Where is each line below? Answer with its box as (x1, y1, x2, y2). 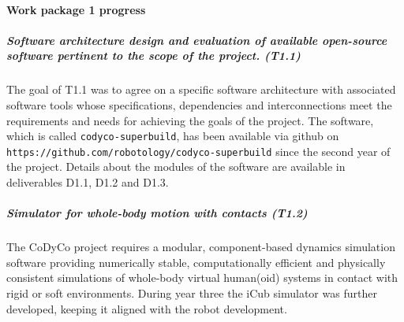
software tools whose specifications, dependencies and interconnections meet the (6, 96, 392, 113)
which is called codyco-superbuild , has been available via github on (6, 128, 339, 144)
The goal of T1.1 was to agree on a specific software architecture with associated (6, 81, 396, 98)
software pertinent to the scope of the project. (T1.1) (6, 47, 301, 64)
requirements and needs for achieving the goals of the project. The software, (6, 112, 374, 128)
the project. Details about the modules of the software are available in (6, 158, 346, 175)
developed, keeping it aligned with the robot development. (6, 300, 287, 316)
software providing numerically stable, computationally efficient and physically (6, 254, 386, 270)
